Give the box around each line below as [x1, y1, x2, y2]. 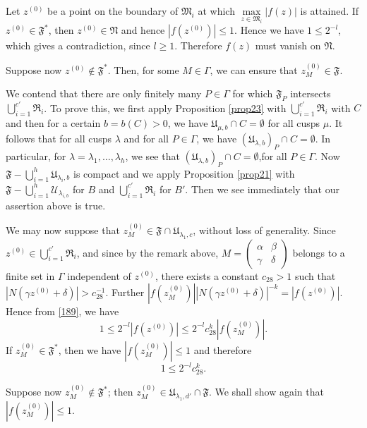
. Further [105, 285, 145, 300]
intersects [290, 86, 331, 101]
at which [198, 4, 235, 18]
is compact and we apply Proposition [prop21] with [73, 166, 295, 181]
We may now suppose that [6, 222, 120, 237]
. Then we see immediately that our [185, 181, 339, 196]
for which [232, 86, 273, 101]
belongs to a [292, 245, 345, 259]
